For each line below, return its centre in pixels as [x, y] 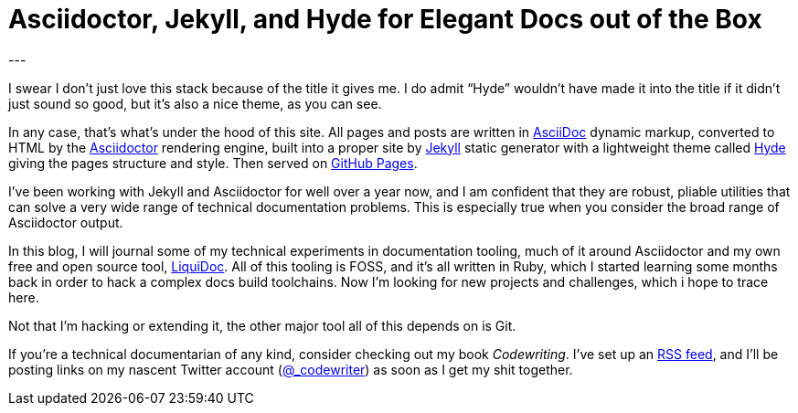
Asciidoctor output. [66, 222]
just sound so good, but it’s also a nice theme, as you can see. [195, 103]
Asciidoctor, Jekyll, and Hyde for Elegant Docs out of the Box [385, 19]
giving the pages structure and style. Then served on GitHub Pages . [213, 163]
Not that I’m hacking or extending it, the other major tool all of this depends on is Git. [262, 325]
